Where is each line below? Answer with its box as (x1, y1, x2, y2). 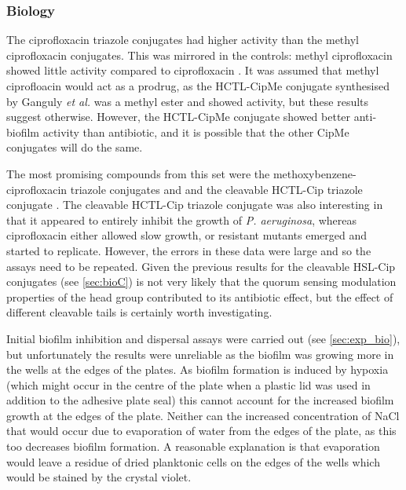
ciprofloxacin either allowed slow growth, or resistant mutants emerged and (6, 227, 368, 243)
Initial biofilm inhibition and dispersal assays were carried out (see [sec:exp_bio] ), (6, 330, 401, 346)
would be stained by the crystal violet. (6, 469, 192, 485)
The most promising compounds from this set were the (6, 165, 270, 181)
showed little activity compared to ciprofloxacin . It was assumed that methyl (6, 62, 379, 79)
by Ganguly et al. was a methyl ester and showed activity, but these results (6, 93, 369, 109)
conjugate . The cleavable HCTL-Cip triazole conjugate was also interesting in (6, 196, 383, 213)
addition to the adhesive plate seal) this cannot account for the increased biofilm (6, 392, 394, 408)
